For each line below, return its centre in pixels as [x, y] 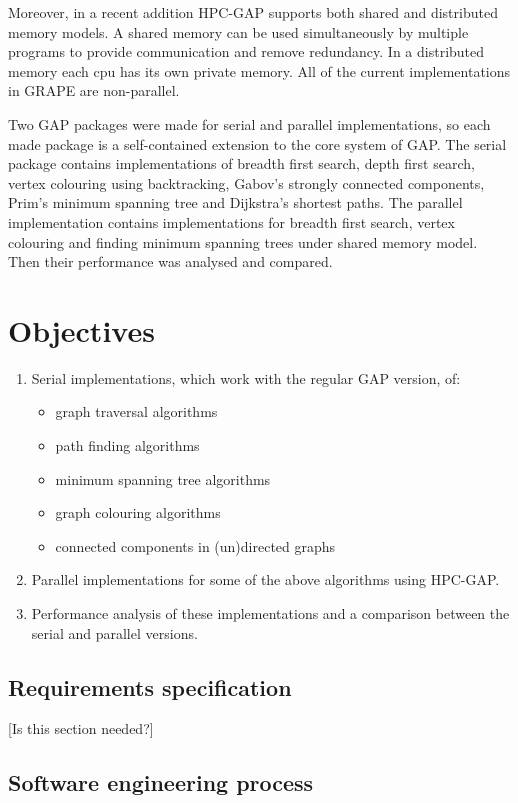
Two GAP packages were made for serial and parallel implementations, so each [249, 123]
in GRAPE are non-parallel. [94, 90]
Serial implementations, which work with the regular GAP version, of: [246, 377]
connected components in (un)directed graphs [195, 545]
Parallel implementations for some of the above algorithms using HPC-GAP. [265, 579]
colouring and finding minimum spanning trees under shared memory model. [243, 241]
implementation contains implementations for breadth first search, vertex [231, 221]
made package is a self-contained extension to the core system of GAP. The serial [257, 143]
